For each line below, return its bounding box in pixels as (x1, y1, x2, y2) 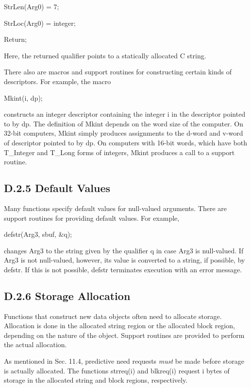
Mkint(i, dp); (4, 92, 43, 103)
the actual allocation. (4, 339, 67, 350)
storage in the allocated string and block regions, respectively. (4, 375, 188, 385)
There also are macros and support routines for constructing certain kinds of (4, 67, 232, 77)
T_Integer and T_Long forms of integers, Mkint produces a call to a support (4, 147, 235, 157)
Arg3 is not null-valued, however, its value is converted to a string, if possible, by (4, 255, 245, 265)
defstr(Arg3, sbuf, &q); (4, 229, 72, 239)
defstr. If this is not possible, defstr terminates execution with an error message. (4, 264, 242, 274)
